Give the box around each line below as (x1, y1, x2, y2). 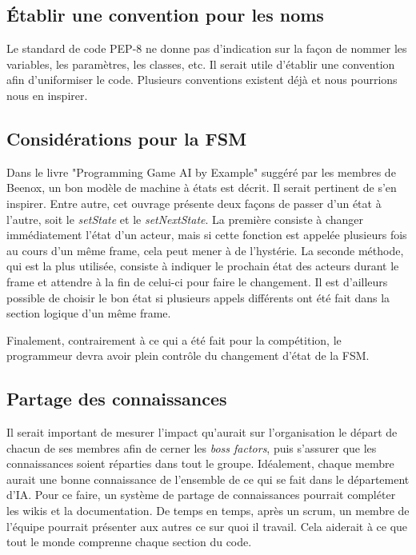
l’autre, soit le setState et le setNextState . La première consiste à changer (6, 210, 364, 227)
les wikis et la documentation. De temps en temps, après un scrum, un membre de (6, 502, 410, 519)
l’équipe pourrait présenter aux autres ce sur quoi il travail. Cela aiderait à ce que (6, 517, 408, 534)
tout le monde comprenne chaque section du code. (6, 533, 252, 550)
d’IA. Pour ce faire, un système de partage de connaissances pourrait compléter (6, 486, 396, 503)
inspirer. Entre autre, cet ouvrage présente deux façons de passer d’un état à (6, 194, 382, 211)
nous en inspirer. (6, 86, 88, 103)
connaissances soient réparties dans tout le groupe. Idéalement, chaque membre (6, 455, 394, 472)
